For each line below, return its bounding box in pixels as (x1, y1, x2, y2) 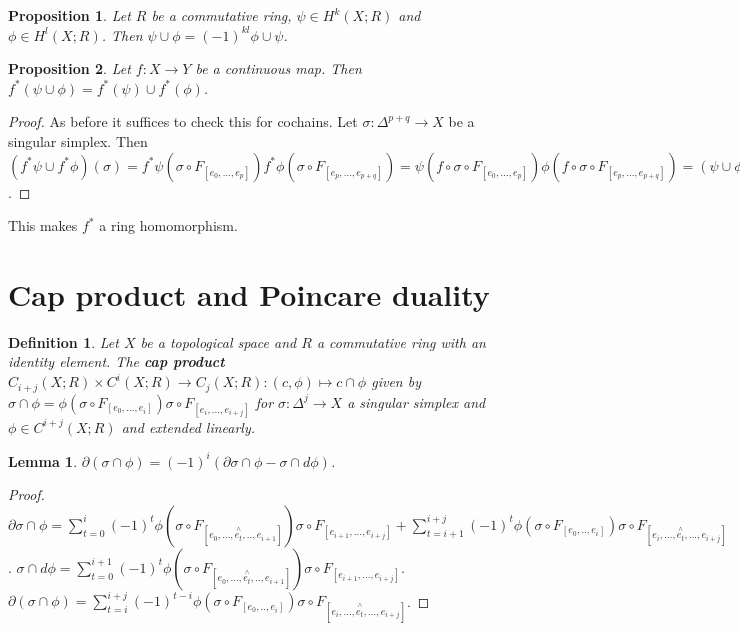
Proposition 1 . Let (8, 5, 131, 25)
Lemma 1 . (8, 450, 78, 471)
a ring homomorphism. (99, 215, 238, 236)
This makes (8, 215, 78, 236)
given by (371, 371, 421, 392)
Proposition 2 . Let (8, 58, 131, 79)
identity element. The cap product (8, 351, 225, 372)
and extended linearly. (121, 416, 256, 437)
